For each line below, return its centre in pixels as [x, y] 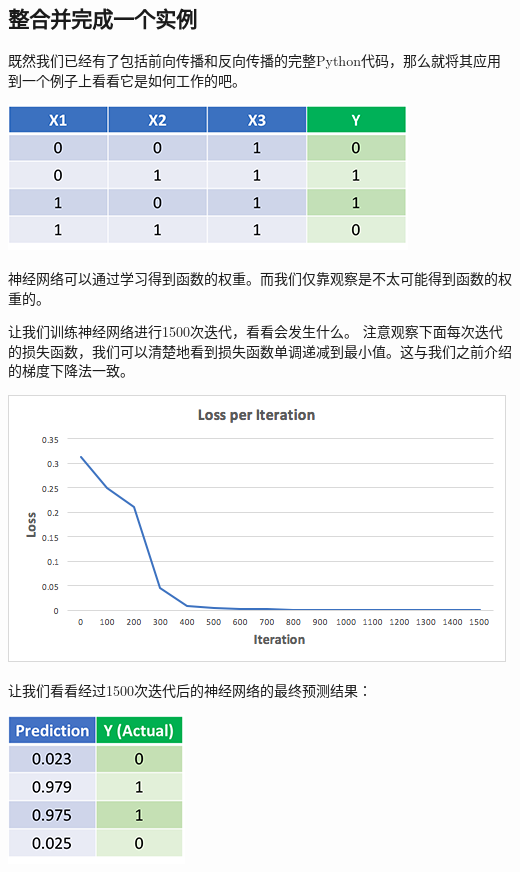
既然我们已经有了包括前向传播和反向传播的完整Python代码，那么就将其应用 [254, 60]
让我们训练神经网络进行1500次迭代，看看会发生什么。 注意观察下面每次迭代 [255, 331]
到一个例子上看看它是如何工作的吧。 [127, 79]
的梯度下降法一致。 [71, 370]
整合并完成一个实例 [102, 18]
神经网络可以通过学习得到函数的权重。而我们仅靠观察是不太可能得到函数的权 [260, 277]
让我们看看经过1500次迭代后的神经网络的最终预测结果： [190, 689]
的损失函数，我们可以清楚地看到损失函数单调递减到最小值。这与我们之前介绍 [260, 350]
